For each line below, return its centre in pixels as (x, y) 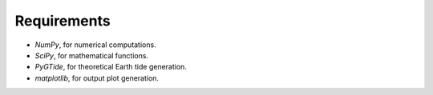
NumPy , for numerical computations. (95, 45)
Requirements (63, 21)
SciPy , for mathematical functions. (91, 55)
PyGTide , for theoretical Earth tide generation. (111, 67)
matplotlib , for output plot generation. (97, 78)
